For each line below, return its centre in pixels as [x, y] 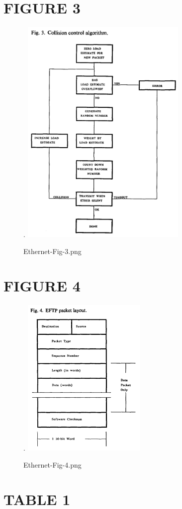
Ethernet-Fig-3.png [52, 251]
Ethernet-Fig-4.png [52, 464]
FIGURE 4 [42, 285]
